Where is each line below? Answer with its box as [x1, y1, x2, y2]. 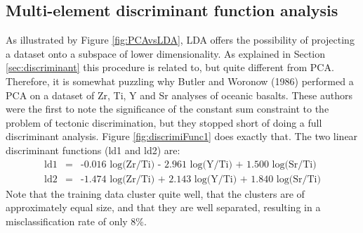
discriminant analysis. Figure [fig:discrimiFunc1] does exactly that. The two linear [6, 129, 358, 144]
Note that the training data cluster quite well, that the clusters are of [6, 186, 305, 201]
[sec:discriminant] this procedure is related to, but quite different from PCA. [6, 60, 334, 75]
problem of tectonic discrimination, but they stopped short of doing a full [6, 115, 322, 130]
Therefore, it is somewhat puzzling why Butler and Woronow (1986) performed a [6, 73, 354, 88]
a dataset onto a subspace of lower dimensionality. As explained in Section [6, 46, 326, 61]
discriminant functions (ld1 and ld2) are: [6, 142, 180, 157]
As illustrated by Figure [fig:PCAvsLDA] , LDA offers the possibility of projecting [6, 32, 355, 47]
